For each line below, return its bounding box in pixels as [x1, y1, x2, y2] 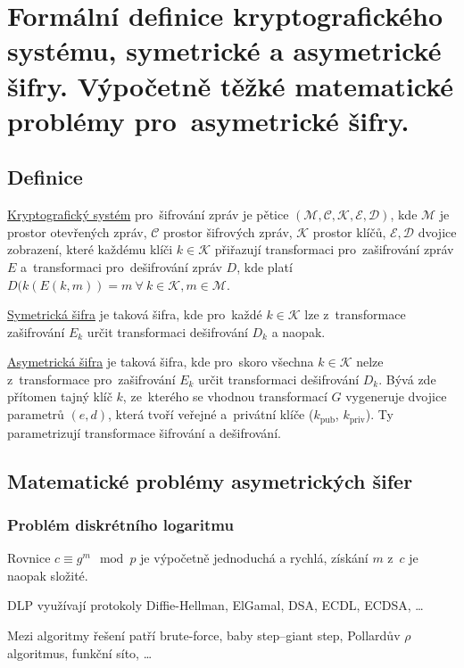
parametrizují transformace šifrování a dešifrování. [7, 423, 281, 441]
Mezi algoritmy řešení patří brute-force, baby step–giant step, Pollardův [7, 625, 401, 644]
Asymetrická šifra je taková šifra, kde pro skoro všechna [7, 352, 314, 371]
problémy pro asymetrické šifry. [7, 102, 410, 138]
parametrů [7, 405, 64, 424]
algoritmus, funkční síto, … [7, 643, 153, 662]
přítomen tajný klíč [7, 387, 112, 406]
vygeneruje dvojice [345, 387, 447, 406]
